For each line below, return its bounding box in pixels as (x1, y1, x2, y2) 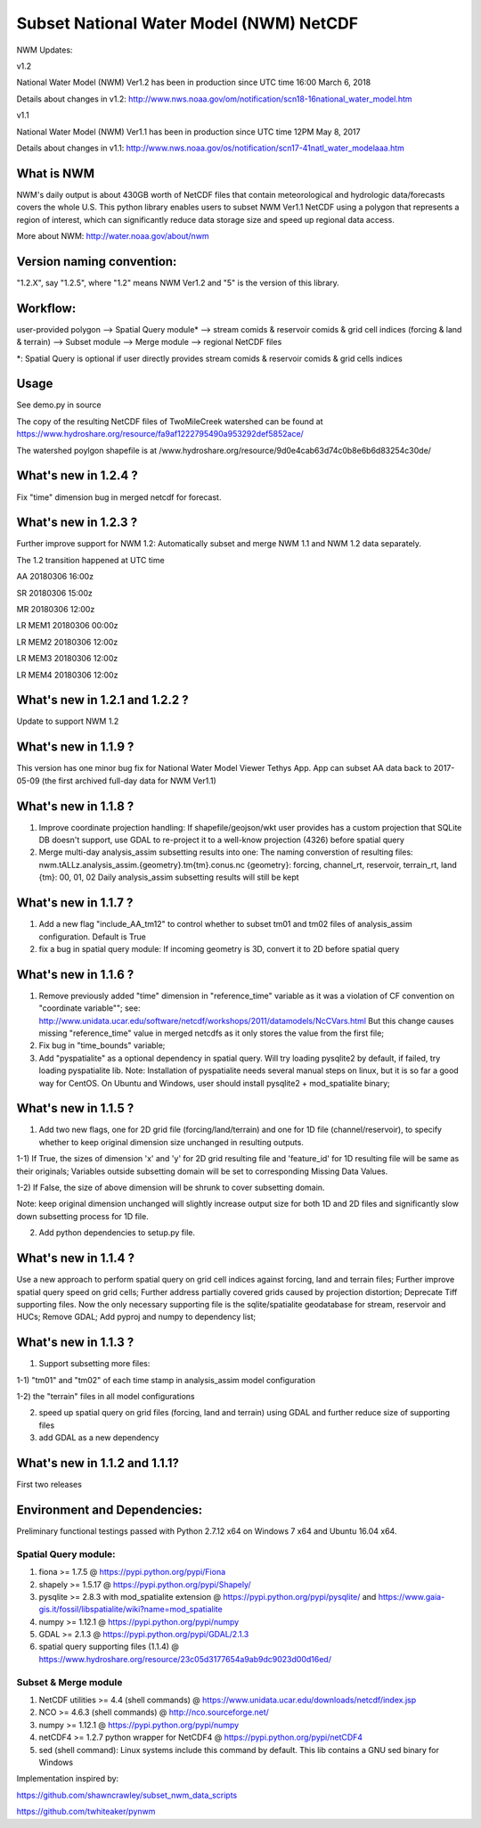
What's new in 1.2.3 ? (16, 515, 138, 530)
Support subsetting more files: (38, 1358, 151, 1369)
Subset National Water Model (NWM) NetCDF (16, 13, 359, 33)
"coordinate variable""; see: (38, 1003, 141, 1013)
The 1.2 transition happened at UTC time (16, 554, 165, 565)
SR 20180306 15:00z (16, 587, 94, 598)
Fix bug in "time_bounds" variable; (38, 1040, 166, 1051)
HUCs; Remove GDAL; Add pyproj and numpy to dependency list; (16, 1311, 257, 1323)
